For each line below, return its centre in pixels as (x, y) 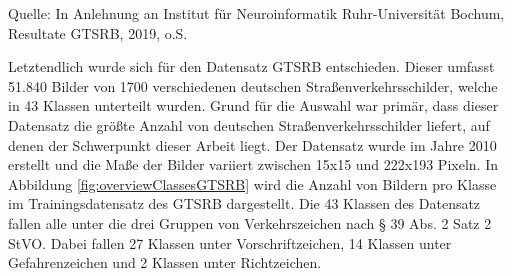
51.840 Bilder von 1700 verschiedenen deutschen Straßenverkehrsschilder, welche (253, 85)
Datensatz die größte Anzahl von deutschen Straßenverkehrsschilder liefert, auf (249, 124)
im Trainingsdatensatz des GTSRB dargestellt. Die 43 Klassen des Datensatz (244, 203)
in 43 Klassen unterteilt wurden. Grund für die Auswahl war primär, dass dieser (253, 105)
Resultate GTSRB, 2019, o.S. (98, 32)
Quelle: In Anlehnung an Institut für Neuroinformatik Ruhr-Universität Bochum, (256, 13)
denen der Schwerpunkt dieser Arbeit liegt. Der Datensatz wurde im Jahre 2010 (252, 144)
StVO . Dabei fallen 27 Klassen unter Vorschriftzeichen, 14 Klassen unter (230, 242)
